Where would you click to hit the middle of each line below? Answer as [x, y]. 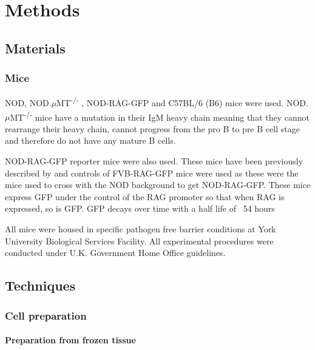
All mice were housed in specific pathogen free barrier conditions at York [141, 229]
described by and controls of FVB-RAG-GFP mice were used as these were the [152, 173]
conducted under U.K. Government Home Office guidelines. [115, 253]
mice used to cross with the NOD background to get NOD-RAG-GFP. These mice [158, 185]
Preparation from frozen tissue [70, 340]
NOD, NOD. [28, 103]
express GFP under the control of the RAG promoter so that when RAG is [145, 196]
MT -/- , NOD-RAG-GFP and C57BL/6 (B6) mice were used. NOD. [182, 102]
